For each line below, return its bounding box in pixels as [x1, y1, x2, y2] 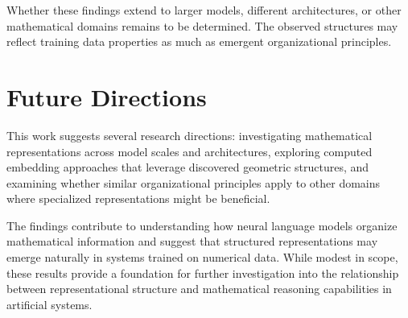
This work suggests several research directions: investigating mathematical [6, 126, 373, 143]
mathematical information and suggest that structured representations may [6, 233, 378, 250]
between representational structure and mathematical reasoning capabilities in [6, 280, 392, 297]
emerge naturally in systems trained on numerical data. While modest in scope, [6, 249, 398, 266]
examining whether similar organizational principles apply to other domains [6, 174, 381, 191]
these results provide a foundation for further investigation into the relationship [6, 264, 399, 281]
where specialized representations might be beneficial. [6, 190, 270, 207]
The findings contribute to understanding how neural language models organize [6, 217, 398, 233]
